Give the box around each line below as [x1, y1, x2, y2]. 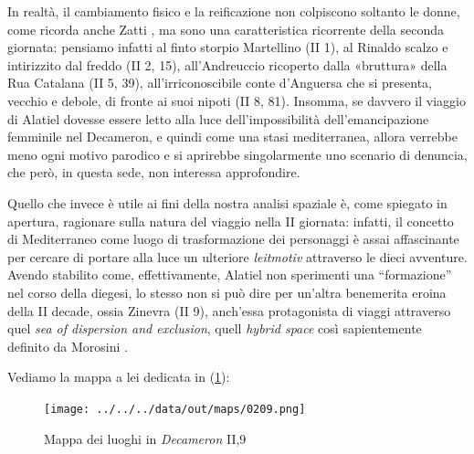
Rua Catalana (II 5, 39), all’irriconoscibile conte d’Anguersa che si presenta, [7, 73, 432, 92]
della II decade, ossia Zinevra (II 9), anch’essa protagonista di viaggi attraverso [7, 301, 451, 320]
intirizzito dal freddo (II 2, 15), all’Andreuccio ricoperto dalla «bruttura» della [7, 55, 448, 74]
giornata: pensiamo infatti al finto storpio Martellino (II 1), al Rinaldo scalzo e [7, 37, 448, 57]
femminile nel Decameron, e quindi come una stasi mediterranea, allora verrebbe [7, 127, 458, 146]
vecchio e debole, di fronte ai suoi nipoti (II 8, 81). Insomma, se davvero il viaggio [7, 90, 466, 110]
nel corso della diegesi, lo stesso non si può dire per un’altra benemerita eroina [7, 282, 447, 301]
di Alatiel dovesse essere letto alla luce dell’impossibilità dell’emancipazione [7, 109, 429, 128]
